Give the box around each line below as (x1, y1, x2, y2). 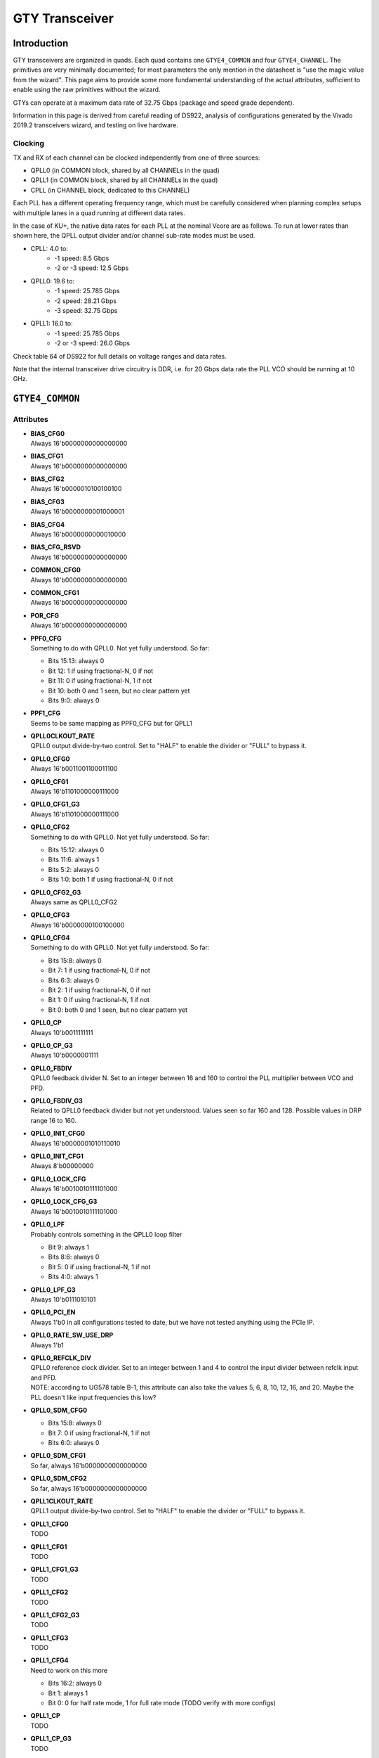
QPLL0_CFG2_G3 (30, 888, 81, 897)
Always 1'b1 (30, 1340, 65, 1349)
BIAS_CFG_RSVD (30, 543, 81, 551)
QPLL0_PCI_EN (30, 1308, 76, 1316)
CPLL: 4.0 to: (30, 244, 68, 252)
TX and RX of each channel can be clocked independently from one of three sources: (13, 153, 260, 162)
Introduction (13, 37, 69, 49)
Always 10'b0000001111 (30, 1051, 99, 1060)
